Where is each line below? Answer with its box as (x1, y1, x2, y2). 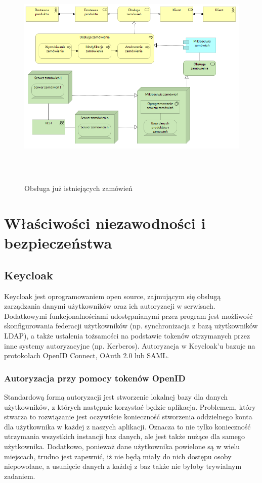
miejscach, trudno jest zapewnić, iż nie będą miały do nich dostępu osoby (4, 451, 232, 461)
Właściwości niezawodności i (4, 213, 206, 233)
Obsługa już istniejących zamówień (24, 183, 133, 194)
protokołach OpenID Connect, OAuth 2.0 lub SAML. (4, 350, 169, 361)
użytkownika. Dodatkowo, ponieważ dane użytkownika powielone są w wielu (4, 441, 240, 452)
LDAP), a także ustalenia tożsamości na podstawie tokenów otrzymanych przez (4, 330, 250, 341)
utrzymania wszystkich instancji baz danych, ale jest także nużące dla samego (4, 431, 245, 442)
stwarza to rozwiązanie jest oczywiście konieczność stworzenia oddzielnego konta (4, 411, 252, 422)
